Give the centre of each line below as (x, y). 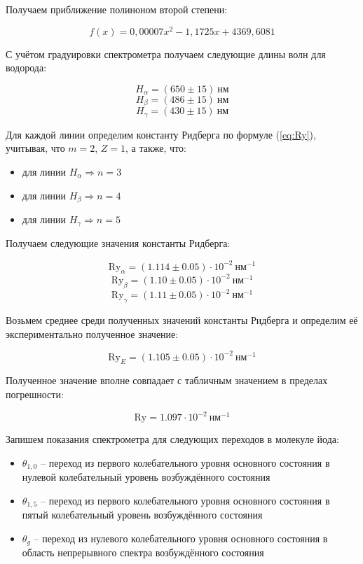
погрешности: (35, 394)
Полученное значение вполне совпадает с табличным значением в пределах (167, 380)
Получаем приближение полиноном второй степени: (117, 9)
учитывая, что (35, 148)
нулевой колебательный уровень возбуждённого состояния (146, 477)
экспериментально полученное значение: (92, 333)
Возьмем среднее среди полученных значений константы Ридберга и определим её (182, 319)
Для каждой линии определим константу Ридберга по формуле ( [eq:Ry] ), (161, 134)
